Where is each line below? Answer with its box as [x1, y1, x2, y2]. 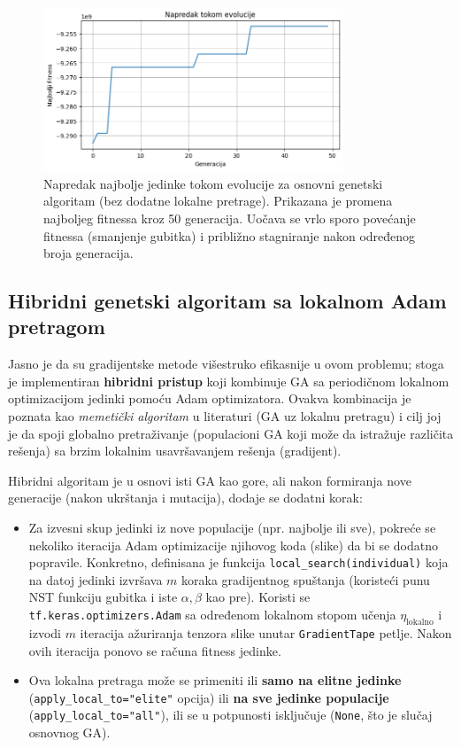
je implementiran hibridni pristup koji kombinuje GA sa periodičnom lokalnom [8, 371, 449, 390]
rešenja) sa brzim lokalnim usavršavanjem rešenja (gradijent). [8, 441, 342, 460]
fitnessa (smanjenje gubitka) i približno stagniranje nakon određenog [43, 226, 416, 245]
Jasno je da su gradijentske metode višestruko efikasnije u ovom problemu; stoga [8, 355, 444, 373]
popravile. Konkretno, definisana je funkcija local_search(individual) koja [28, 553, 449, 572]
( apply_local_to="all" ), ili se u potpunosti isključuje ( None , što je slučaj [28, 705, 433, 724]
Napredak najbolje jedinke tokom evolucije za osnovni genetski [43, 174, 383, 192]
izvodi [28, 623, 61, 642]
